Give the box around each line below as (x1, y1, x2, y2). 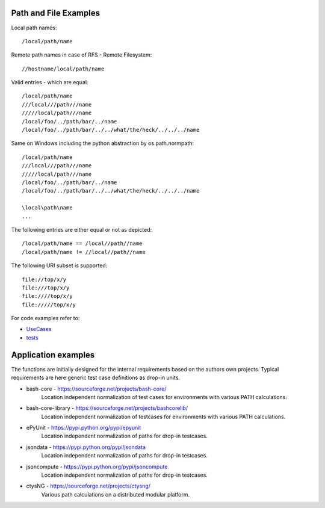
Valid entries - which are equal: (11, 79, 88, 86)
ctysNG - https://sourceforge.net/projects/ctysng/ (26, 482, 150, 490)
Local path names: (11, 24, 57, 31)
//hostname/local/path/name (22, 65, 105, 72)
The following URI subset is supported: (11, 262, 108, 269)
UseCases (26, 326, 52, 333)
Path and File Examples (11, 8, 101, 18)
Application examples (11, 350, 95, 360)
